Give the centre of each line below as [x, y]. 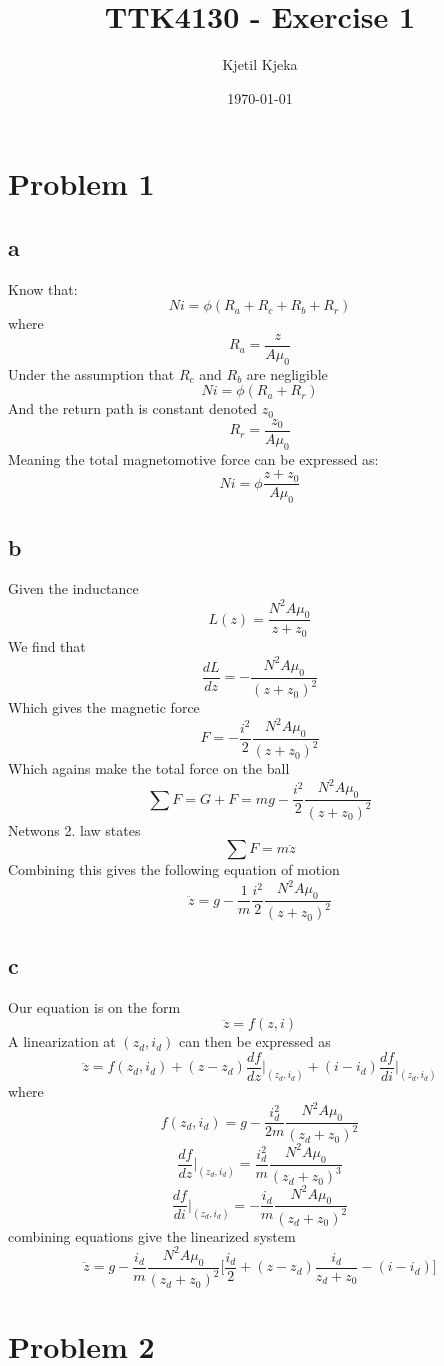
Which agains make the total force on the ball [149, 768]
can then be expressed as [254, 1041]
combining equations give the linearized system [152, 1235]
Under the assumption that [91, 373]
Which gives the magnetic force [104, 707]
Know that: [43, 288]
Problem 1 [81, 183]
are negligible [287, 373]
